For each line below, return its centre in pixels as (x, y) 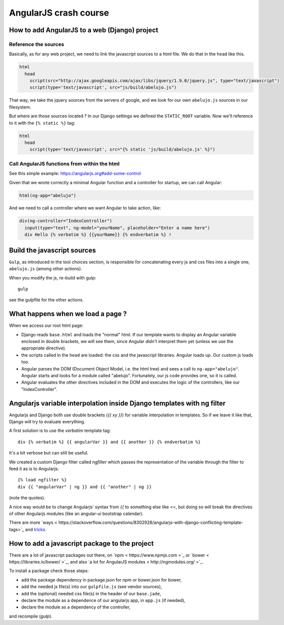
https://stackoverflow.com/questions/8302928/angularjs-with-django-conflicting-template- (151, 522)
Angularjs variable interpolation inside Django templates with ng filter (117, 403)
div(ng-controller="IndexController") (66, 221)
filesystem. (20, 107)
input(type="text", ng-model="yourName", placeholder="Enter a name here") (117, 228)
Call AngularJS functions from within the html (64, 164)
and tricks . (36, 529)
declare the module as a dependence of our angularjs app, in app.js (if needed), (103, 600)
